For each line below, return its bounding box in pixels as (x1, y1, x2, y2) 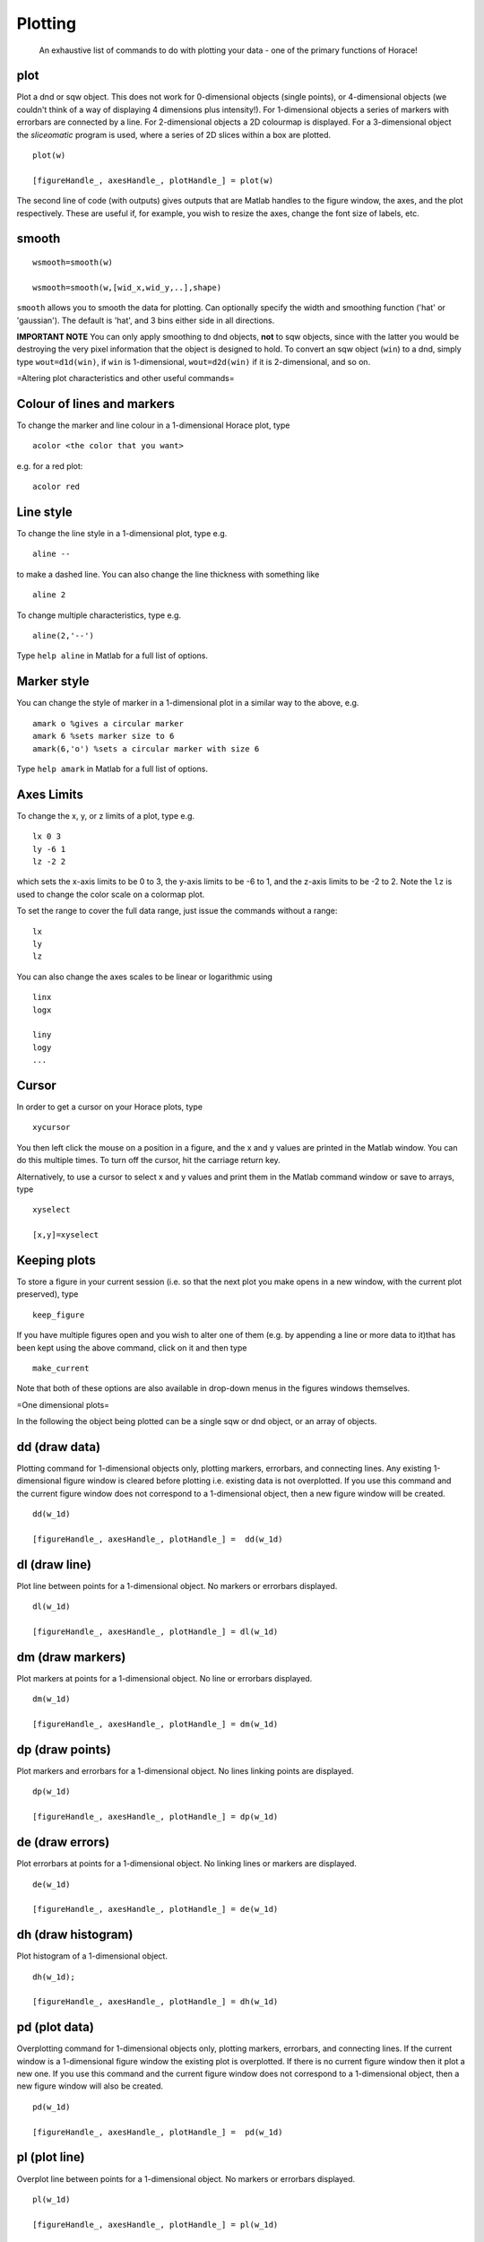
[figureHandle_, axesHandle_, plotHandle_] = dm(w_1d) (32, 1719, 279, 1730)
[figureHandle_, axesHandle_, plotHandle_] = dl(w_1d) (32, 1627, 279, 1637)
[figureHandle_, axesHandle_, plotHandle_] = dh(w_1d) (32, 1996, 279, 2007)
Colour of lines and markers (16, 395, 175, 412)
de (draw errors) (16, 1835, 110, 1850)
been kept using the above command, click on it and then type (16, 1342, 247, 1353)
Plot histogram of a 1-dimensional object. (16, 1951, 168, 1961)
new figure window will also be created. (16, 2081, 163, 2091)
